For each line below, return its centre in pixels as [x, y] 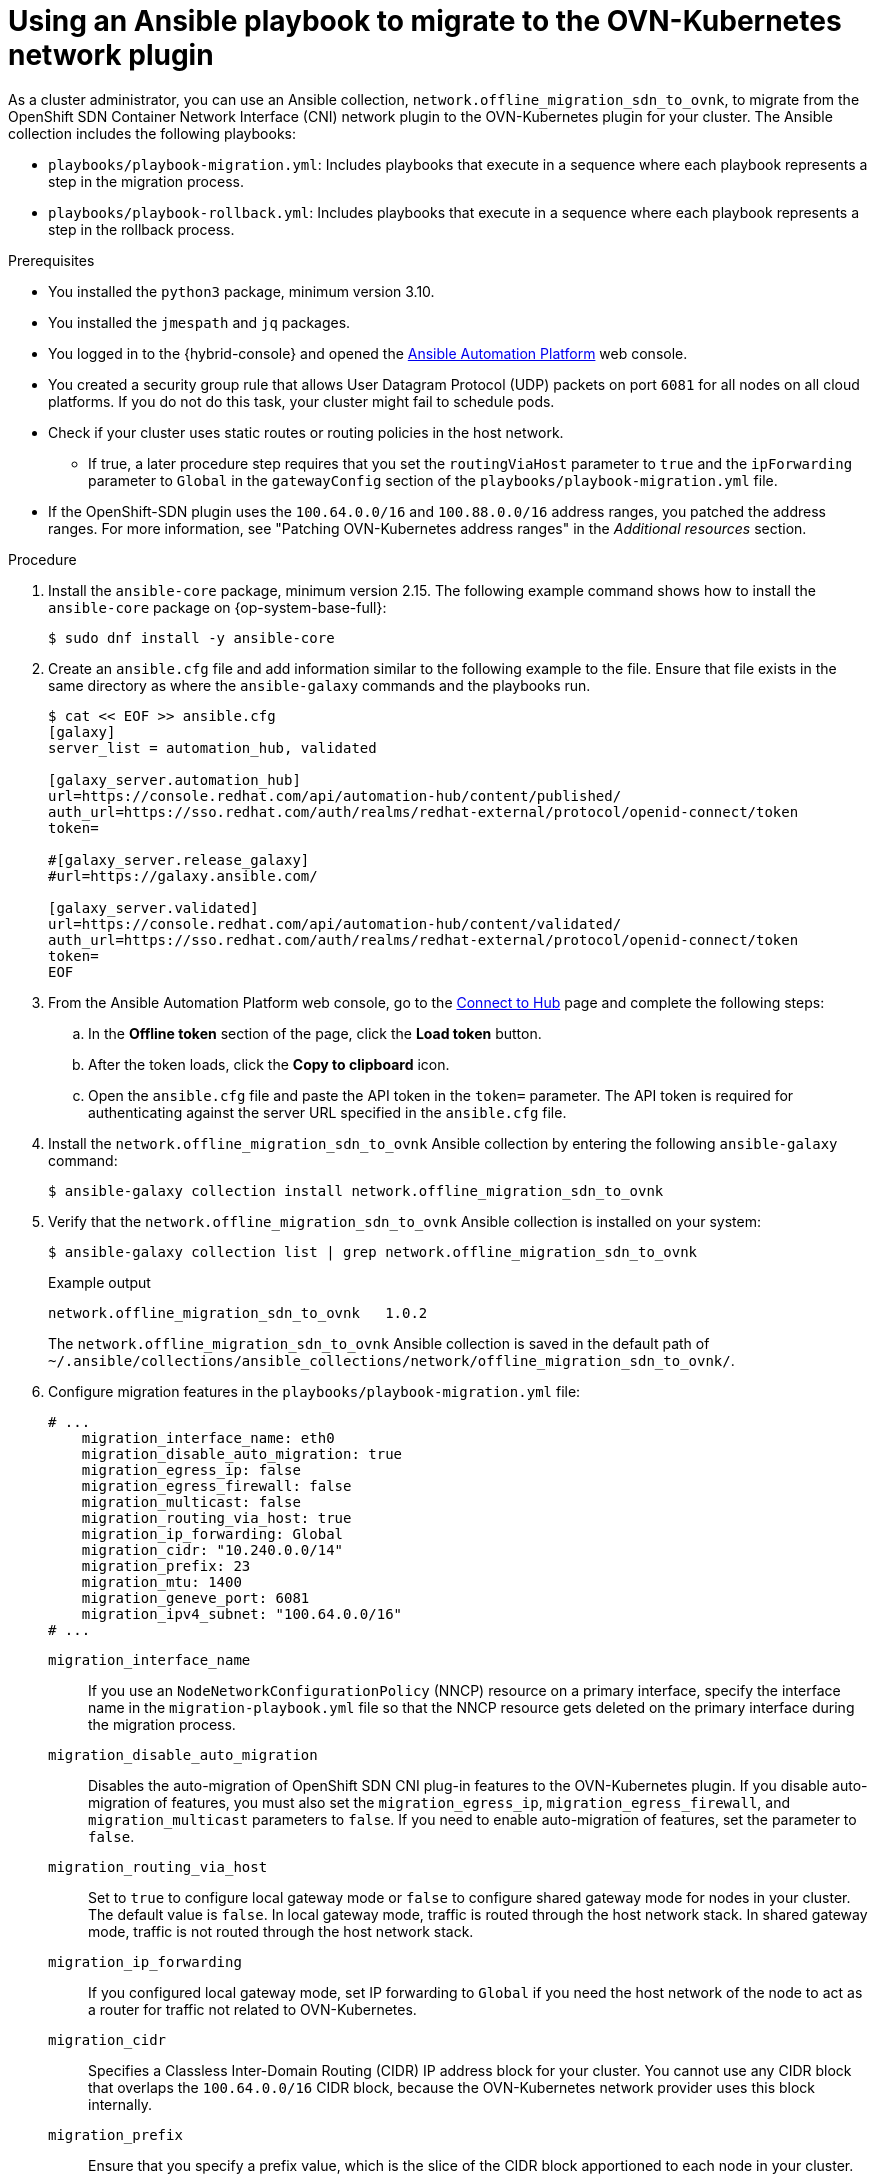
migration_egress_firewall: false [216, 1485]
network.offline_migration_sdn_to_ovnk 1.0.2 [238, 1312]
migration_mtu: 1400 [161, 1581]
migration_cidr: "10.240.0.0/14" [212, 1549]
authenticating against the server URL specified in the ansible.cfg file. [327, 1112]
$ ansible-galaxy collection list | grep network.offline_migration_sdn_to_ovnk [373, 1251]
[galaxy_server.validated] [153, 907]
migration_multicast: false [191, 1501]
